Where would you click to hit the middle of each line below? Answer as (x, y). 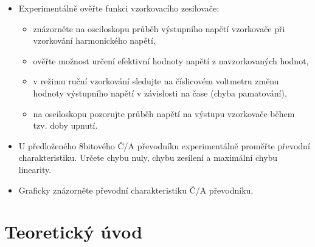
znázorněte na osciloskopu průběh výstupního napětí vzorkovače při (159, 28)
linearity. (35, 169)
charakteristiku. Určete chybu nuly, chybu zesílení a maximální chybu (148, 157)
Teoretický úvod (74, 232)
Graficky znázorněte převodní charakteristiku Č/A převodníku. (136, 190)
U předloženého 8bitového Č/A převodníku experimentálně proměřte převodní (164, 145)
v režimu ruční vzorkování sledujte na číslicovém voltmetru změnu (156, 81)
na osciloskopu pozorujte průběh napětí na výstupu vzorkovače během (164, 113)
